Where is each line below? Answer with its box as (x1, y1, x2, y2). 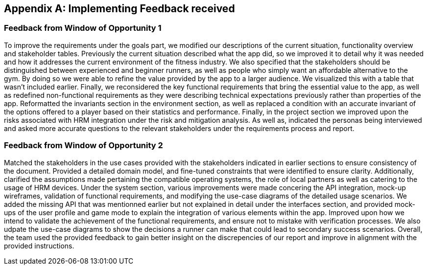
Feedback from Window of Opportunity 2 (4, 140, 163, 151)
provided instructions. (4, 241, 74, 250)
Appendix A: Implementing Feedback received (4, 2, 235, 15)
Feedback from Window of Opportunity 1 (4, 23, 162, 33)
